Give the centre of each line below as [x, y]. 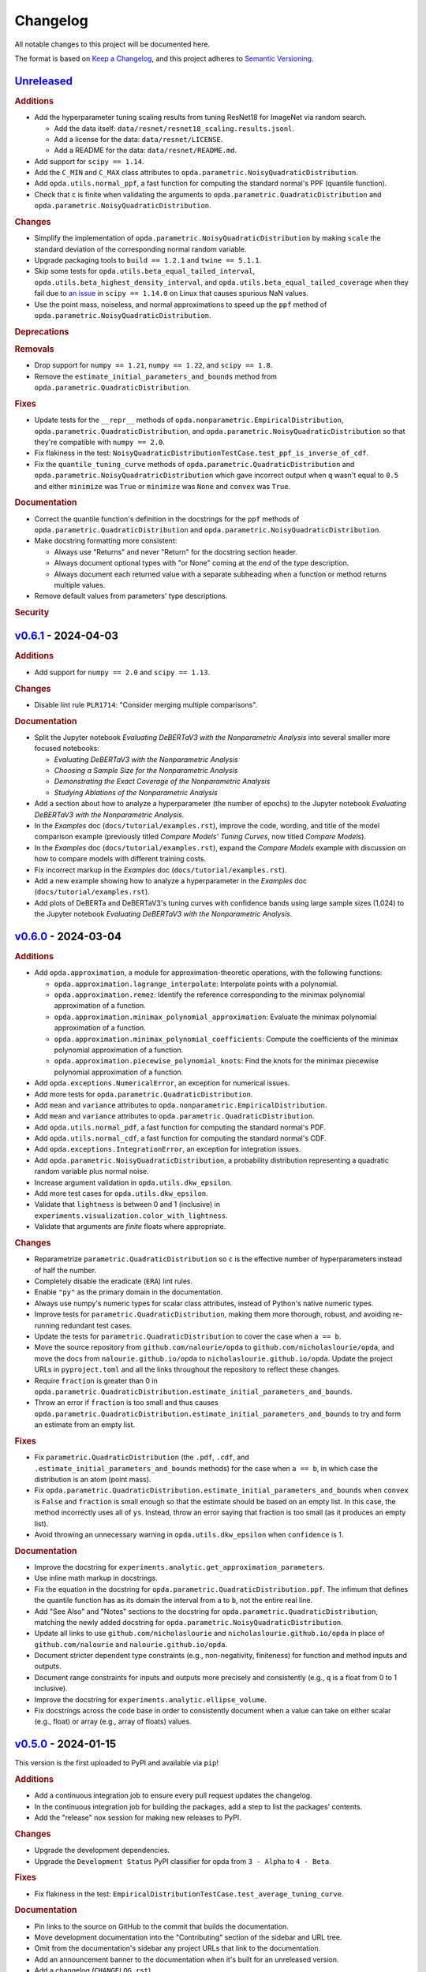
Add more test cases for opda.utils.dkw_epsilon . [121, 1193]
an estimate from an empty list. [85, 1425]
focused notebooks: [67, 749]
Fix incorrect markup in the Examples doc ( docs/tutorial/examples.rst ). [161, 870]
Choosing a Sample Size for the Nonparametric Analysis [146, 770]
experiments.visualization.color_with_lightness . [131, 1216]
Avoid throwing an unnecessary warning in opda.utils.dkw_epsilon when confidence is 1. [189, 1534]
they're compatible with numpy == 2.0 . [100, 442]
